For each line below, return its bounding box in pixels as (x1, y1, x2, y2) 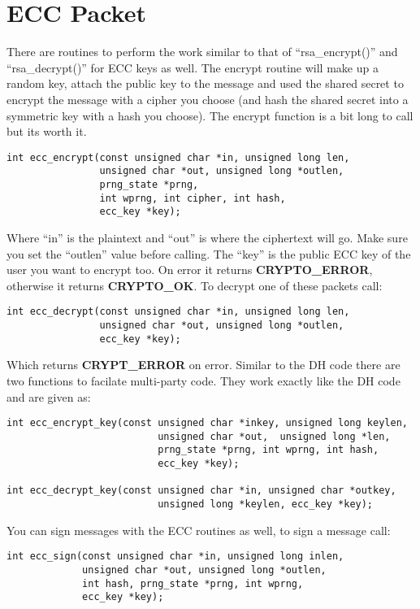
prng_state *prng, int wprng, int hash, (158, 444, 379, 456)
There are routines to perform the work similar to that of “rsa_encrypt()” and (6, 43, 398, 60)
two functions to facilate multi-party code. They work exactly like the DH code (6, 372, 401, 389)
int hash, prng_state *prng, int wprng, (82, 577, 304, 589)
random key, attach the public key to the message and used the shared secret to (6, 75, 404, 92)
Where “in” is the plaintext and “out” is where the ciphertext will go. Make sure (6, 228, 408, 246)
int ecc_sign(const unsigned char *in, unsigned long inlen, (6, 550, 344, 563)
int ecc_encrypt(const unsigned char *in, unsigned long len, (6, 151, 350, 163)
